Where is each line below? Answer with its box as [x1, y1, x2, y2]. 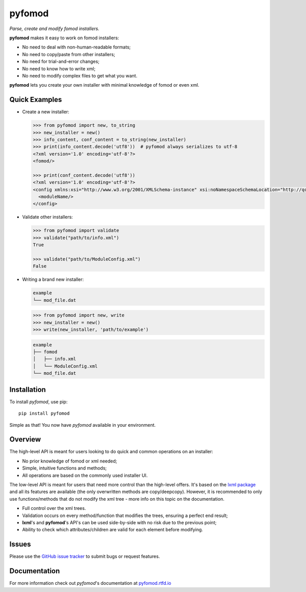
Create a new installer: [22, 109, 70, 115]
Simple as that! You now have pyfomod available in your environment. [9, 422, 156, 428]
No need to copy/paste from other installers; [22, 51, 115, 57]
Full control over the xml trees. [22, 505, 86, 511]
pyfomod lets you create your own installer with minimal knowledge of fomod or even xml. [9, 82, 199, 88]
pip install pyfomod [18, 410, 70, 417]
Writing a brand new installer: [22, 276, 84, 282]
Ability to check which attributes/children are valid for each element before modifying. [22, 527, 203, 533]
